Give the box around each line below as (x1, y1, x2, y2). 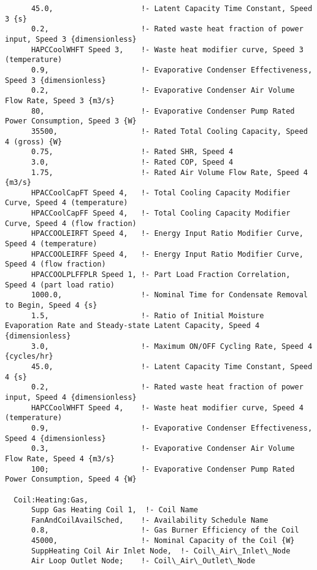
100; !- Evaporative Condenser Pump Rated (31, 464, 295, 474)
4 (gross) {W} (5, 137, 63, 146)
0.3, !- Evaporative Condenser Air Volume (31, 444, 295, 453)
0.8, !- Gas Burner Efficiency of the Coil (31, 526, 299, 535)
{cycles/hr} (5, 352, 53, 361)
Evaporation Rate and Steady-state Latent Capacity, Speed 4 (5, 321, 260, 330)
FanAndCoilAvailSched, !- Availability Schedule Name (31, 515, 269, 525)
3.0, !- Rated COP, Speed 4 (31, 157, 234, 166)
